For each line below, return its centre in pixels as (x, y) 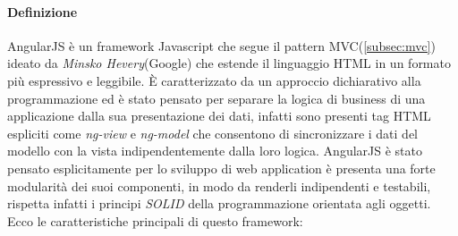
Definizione (42, 11)
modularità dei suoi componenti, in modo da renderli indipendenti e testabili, (219, 185)
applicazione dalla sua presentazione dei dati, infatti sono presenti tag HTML (219, 116)
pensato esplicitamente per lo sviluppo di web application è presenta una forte (221, 168)
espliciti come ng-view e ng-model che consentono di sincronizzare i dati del (213, 133)
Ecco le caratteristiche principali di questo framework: (155, 220)
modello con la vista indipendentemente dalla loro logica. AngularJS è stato (215, 151)
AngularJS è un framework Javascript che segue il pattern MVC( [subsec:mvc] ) (221, 45)
